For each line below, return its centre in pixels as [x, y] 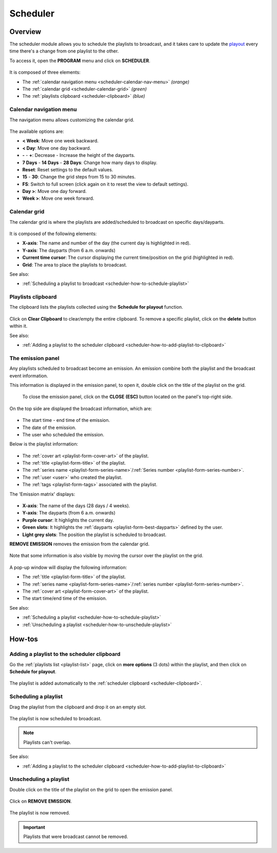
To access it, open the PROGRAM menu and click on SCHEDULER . [80, 60]
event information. [29, 376]
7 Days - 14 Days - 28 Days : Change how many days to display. [90, 163]
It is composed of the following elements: [53, 234]
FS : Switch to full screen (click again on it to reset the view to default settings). [105, 184]
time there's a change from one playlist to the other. [64, 51]
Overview [25, 32]
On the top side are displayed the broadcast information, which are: [81, 408]
